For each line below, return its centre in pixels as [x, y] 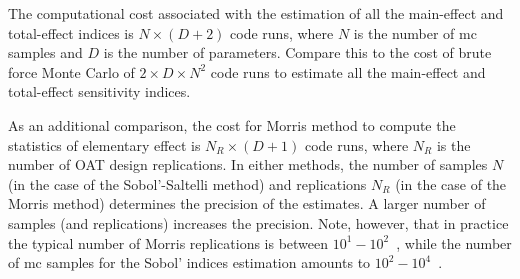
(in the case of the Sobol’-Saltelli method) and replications [187, 183]
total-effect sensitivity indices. [99, 91]
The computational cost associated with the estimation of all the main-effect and [256, 13]
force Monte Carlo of [71, 71]
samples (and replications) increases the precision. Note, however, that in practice [258, 222]
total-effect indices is [71, 32]
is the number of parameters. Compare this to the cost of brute [297, 52]
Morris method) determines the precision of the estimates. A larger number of [247, 203]
